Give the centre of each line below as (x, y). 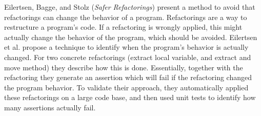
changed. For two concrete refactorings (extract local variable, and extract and (128, 57)
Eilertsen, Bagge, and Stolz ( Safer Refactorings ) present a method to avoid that (130, 7)
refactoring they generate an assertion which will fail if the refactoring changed (128, 77)
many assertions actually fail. (50, 107)
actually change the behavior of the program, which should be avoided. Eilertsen (131, 37)
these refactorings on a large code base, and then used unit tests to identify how (130, 97)
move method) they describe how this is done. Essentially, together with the (124, 67)
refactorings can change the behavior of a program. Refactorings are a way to (126, 17)
